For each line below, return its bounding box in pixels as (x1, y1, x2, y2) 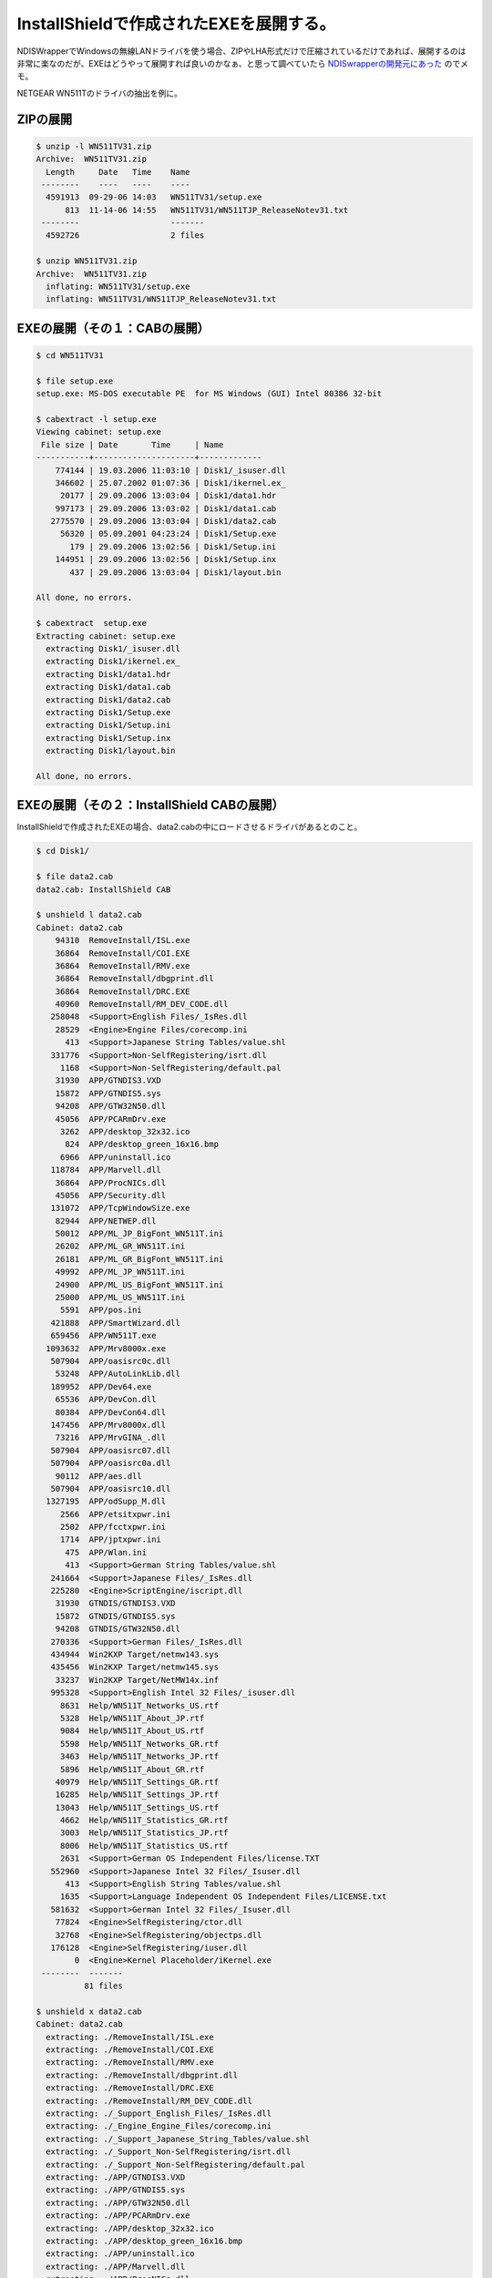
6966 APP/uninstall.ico (59, 1152, 171, 1162)
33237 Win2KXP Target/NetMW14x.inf (55, 1675, 219, 1685)
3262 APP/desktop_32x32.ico (59, 1126, 190, 1136)
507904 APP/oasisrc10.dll (50, 1483, 171, 1493)
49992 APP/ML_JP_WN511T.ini (55, 1267, 186, 1278)
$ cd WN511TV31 (36, 351, 104, 360)
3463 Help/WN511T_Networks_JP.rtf (59, 1751, 219, 1762)
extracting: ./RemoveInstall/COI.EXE (46, 2045, 214, 2055)
